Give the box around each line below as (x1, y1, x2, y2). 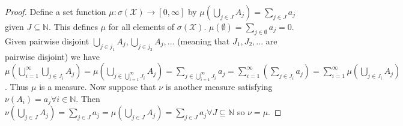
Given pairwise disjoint (5, 34, 89, 47)
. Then (76, 92, 100, 104)
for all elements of (108, 20, 175, 32)
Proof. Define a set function (5, 5, 106, 17)
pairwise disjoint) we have (5, 50, 100, 62)
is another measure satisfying (165, 80, 273, 93)
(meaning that (177, 34, 230, 47)
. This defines (49, 20, 98, 32)
